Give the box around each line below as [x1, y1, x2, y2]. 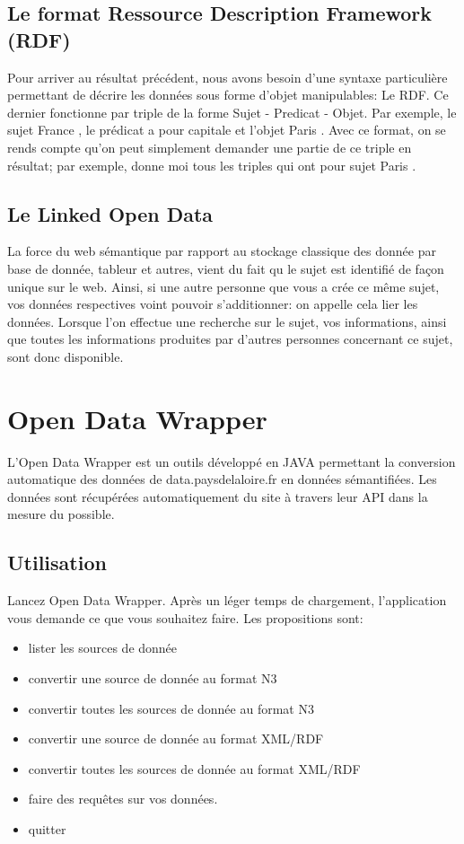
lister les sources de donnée [28, 638, 178, 657]
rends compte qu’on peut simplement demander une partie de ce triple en [7, 137, 412, 156]
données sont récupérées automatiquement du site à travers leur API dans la [7, 487, 428, 506]
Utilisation [7, 549, 107, 576]
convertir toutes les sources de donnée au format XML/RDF [28, 759, 361, 778]
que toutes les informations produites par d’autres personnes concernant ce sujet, [7, 330, 453, 348]
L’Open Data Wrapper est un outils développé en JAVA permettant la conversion [7, 452, 456, 470]
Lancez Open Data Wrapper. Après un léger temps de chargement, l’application [7, 591, 447, 610]
